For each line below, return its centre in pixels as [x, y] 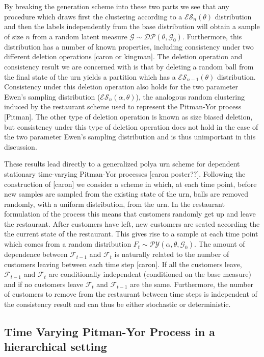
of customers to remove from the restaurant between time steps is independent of [131, 294]
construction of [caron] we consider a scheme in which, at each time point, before [130, 184]
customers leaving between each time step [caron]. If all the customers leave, [123, 264]
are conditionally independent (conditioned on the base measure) [150, 274]
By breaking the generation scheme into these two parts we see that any [117, 6]
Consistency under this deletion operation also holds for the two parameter [121, 87]
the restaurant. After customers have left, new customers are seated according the [132, 223]
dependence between [36, 254]
